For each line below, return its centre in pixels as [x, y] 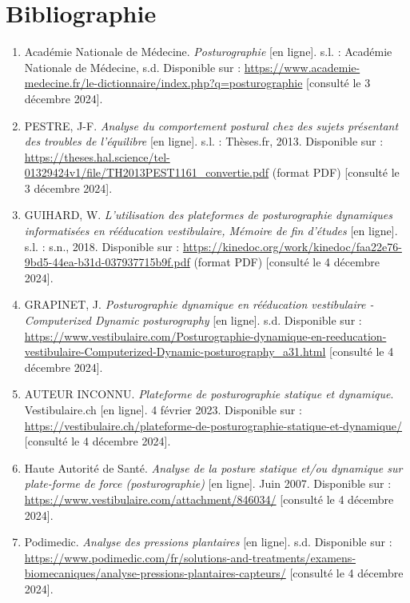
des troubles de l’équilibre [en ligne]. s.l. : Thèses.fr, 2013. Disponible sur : [204, 141]
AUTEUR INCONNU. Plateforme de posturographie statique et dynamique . [209, 394]
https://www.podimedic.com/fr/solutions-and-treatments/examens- [190, 557]
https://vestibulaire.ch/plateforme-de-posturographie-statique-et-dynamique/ [213, 425]
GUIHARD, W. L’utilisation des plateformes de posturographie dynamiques [208, 215]
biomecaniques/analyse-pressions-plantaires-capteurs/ [155, 573]
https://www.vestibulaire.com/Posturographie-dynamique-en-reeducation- [205, 335]
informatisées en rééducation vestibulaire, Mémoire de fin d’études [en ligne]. [211, 231]
